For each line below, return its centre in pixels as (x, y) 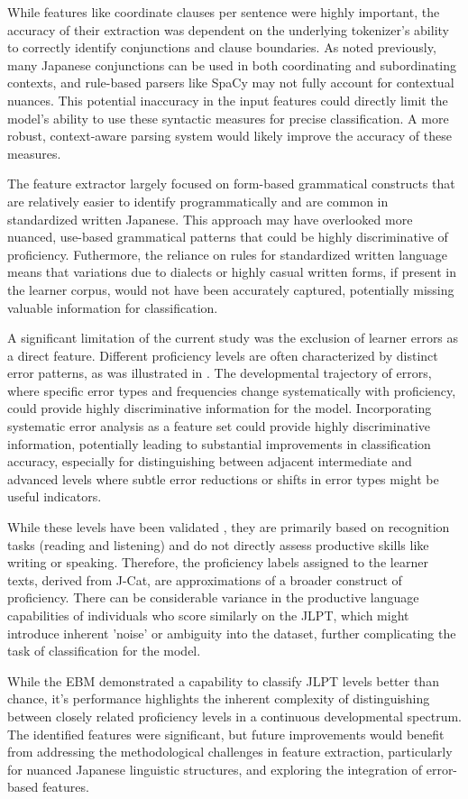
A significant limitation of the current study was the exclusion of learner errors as (233, 338)
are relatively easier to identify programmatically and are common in (198, 201)
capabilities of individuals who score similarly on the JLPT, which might (208, 615)
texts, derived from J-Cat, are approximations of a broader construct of (205, 579)
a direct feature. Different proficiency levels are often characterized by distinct (223, 355)
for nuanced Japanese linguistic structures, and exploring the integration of (215, 769)
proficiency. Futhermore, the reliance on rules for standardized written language (227, 254)
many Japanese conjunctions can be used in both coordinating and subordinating (232, 64)
